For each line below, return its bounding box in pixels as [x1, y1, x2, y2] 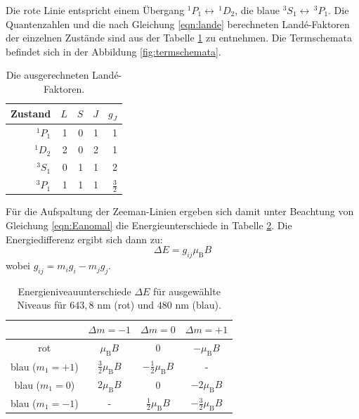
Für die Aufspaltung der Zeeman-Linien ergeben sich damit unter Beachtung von [6, 204, 354, 219]
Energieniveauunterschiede [18, 283, 131, 298]
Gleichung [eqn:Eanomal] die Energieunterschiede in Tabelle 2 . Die [6, 218, 292, 233]
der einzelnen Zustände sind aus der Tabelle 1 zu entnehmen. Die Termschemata [6, 30, 352, 45]
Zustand [11, 106, 51, 121]
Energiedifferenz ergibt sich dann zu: [6, 231, 163, 246]
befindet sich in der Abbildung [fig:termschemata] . [6, 44, 221, 58]
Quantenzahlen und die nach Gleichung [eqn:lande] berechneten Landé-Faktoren [6, 16, 350, 31]
